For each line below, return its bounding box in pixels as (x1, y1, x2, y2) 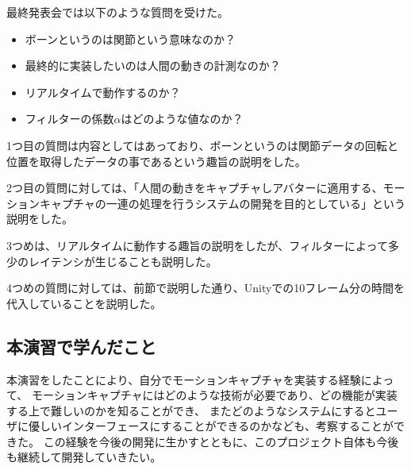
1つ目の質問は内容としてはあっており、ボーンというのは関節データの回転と (6, 137, 398, 153)
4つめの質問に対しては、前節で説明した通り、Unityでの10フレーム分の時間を (6, 279, 405, 296)
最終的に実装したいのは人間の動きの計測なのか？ (25, 57, 281, 74)
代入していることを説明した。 (6, 295, 162, 311)
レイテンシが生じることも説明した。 (28, 252, 217, 269)
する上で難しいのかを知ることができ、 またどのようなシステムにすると (6, 402, 376, 418)
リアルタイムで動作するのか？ (25, 83, 181, 100)
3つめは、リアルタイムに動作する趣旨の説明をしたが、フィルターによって (6, 237, 388, 253)
